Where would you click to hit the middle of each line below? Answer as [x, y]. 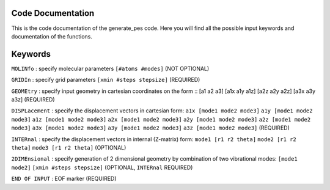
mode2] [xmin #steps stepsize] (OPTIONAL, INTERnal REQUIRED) [102, 167]
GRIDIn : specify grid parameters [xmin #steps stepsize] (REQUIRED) [106, 80]
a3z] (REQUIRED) [33, 99]
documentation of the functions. [52, 36]
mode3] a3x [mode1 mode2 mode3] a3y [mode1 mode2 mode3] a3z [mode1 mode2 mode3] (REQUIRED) [151, 128]
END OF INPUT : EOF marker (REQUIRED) [64, 179]
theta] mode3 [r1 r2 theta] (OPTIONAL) [69, 147]
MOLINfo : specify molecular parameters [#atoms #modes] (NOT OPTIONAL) [110, 68]
